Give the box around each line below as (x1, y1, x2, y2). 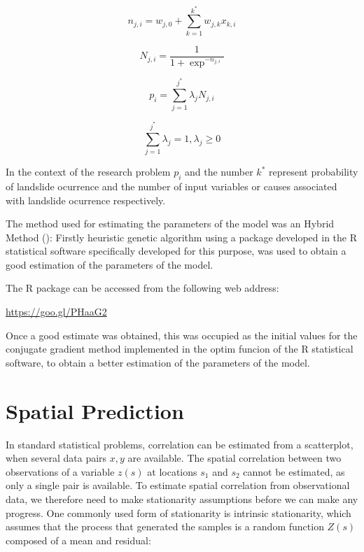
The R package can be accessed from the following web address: (6, 281, 279, 295)
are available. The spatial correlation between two (127, 451, 342, 465)
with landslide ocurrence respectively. (6, 192, 166, 207)
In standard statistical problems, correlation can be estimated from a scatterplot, (6, 437, 353, 451)
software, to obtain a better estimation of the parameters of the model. (6, 355, 310, 369)
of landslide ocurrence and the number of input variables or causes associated (6, 178, 337, 193)
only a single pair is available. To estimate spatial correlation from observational (6, 478, 350, 493)
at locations (147, 464, 197, 479)
